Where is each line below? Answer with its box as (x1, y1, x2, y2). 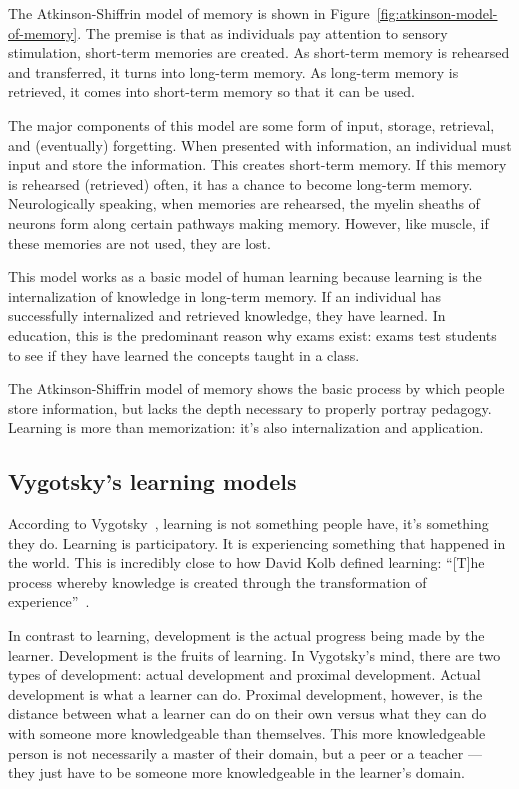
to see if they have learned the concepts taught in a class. (8, 344, 360, 365)
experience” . (8, 591, 90, 612)
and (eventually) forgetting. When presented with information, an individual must (8, 134, 512, 155)
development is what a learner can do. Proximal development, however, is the (8, 683, 483, 704)
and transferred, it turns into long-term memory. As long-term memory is (8, 61, 459, 82)
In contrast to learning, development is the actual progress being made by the (8, 625, 485, 646)
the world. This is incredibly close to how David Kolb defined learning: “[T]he (8, 552, 485, 573)
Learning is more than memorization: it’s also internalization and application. (8, 417, 484, 438)
